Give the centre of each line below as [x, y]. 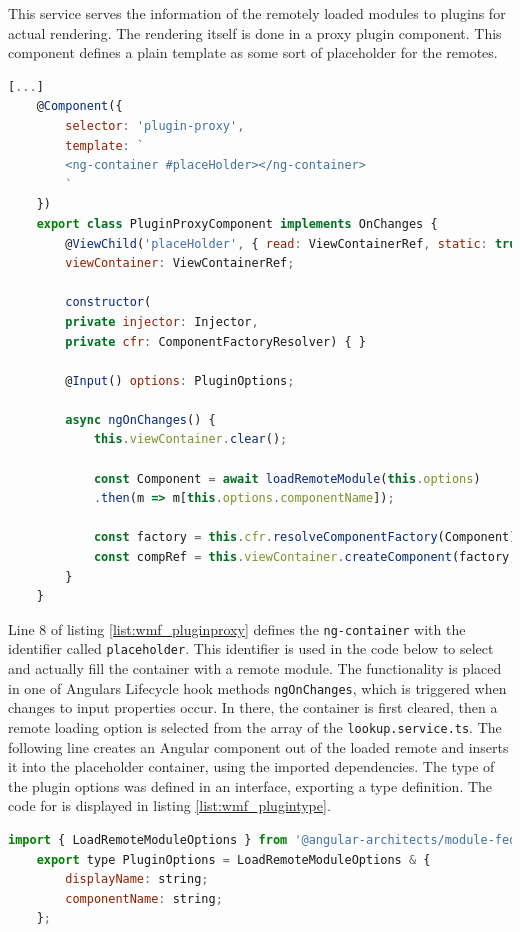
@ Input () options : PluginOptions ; [180, 380]
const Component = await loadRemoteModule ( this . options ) [287, 478]
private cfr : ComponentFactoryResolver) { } [215, 341]
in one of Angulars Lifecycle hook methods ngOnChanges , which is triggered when [257, 687]
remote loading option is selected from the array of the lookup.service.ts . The [255, 726]
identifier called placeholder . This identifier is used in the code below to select [251, 648]
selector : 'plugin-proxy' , [155, 125]
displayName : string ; [137, 879]
